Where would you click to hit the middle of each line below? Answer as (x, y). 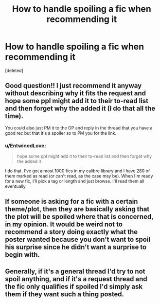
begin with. (23, 255)
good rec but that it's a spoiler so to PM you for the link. (61, 133)
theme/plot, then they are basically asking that (77, 209)
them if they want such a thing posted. (65, 294)
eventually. (16, 186)
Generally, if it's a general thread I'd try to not (75, 271)
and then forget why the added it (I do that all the (80, 109)
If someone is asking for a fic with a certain (71, 202)
